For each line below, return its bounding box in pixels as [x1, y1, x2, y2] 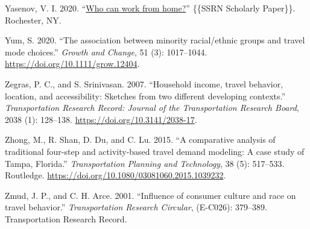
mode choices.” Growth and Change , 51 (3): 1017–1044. [5, 45, 207, 58]
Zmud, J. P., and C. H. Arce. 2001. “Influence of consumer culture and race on [5, 189, 296, 201]
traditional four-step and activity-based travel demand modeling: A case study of [5, 145, 305, 157]
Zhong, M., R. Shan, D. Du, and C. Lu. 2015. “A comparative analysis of [5, 133, 276, 146]
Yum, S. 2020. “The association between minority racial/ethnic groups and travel [5, 34, 305, 46]
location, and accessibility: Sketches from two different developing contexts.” [5, 89, 286, 102]
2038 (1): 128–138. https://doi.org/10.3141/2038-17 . [5, 113, 197, 125]
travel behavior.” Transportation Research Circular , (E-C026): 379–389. [5, 201, 267, 213]
